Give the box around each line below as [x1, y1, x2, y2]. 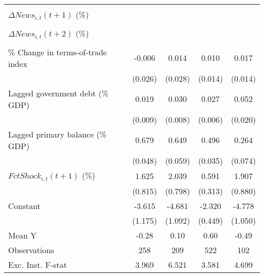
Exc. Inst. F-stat [8, 258, 67, 270]
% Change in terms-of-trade [8, 46, 107, 58]
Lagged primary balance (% [8, 128, 107, 140]
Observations [8, 244, 54, 256]
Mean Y [8, 229, 37, 241]
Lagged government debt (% [8, 87, 109, 99]
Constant [8, 199, 41, 212]
